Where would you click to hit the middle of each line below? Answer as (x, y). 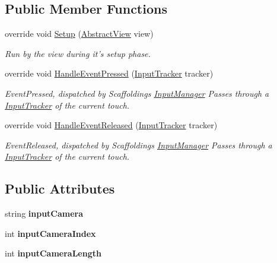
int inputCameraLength (53, 253)
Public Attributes (60, 188)
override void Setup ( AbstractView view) (79, 34)
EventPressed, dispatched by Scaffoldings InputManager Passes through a (137, 93)
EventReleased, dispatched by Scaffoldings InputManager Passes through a (138, 145)
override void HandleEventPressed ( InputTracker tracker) (109, 73)
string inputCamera (44, 213)
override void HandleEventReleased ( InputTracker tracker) (111, 125)
